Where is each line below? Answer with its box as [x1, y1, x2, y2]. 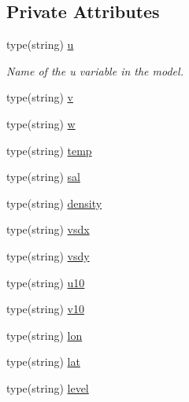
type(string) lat [6, 353, 80, 370]
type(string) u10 [6, 274, 85, 290]
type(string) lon [6, 326, 83, 343]
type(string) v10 [6, 301, 84, 317]
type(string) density [6, 194, 102, 211]
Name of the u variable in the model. [6, 62, 183, 79]
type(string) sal [6, 168, 80, 185]
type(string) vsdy [6, 247, 90, 264]
